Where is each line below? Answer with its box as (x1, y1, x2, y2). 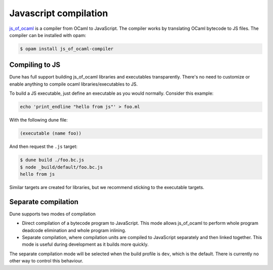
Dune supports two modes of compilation (9, 211, 96, 217)
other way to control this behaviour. (9, 258, 83, 264)
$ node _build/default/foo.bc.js (20, 164, 103, 170)
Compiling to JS (9, 61, 61, 69)
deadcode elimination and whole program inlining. (22, 227, 126, 233)
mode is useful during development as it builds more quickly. (22, 241, 149, 248)
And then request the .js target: (9, 143, 78, 149)
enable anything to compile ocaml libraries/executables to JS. (9, 81, 138, 87)
